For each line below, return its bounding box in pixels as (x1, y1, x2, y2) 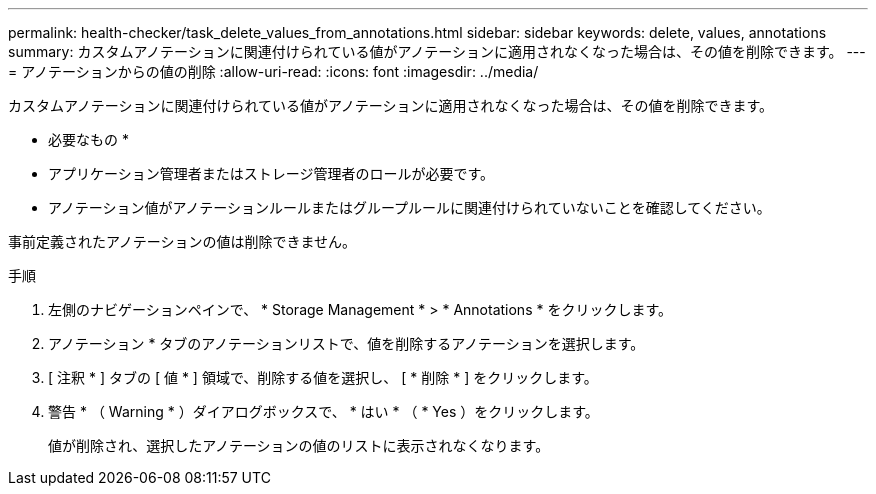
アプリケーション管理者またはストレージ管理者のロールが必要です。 (48, 165, 495, 182)
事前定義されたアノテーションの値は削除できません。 (8, 233, 357, 250)
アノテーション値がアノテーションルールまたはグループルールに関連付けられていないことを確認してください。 (48, 199, 771, 216)
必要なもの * (48, 131, 129, 148)
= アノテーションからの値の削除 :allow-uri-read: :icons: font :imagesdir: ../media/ (8, 63, 539, 80)
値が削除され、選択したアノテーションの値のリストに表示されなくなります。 (48, 437, 550, 454)
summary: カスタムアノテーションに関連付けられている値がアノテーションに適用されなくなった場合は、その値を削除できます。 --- (8, 43, 866, 60)
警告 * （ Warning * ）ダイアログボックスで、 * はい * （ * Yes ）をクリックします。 (48, 403, 599, 420)
